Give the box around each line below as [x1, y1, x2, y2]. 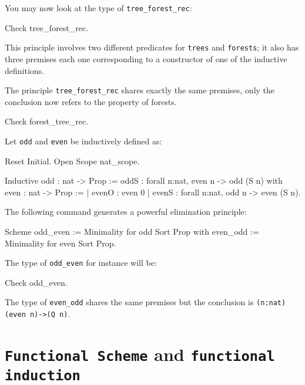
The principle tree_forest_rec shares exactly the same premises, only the [5, 84, 275, 96]
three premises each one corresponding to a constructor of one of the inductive [5, 52, 287, 65]
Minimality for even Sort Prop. [5, 237, 116, 249]
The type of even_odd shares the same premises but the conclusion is [5, 296, 254, 308]
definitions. [5, 64, 44, 76]
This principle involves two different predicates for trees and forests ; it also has [5, 41, 299, 53]
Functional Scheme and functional [5, 342, 275, 366]
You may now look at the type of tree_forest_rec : [5, 2, 192, 13]
